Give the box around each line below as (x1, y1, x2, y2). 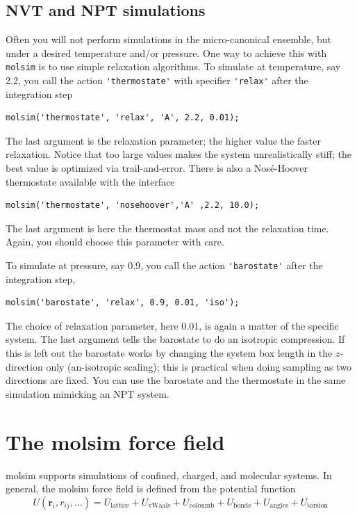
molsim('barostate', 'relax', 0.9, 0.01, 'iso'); (6, 298, 240, 308)
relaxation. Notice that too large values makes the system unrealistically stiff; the (6, 147, 351, 161)
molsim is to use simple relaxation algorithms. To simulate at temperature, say (6, 59, 341, 74)
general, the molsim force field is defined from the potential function (6, 481, 296, 496)
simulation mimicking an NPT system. (6, 386, 169, 401)
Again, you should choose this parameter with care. (6, 234, 224, 249)
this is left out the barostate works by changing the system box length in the (6, 346, 333, 360)
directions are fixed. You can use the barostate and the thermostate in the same (6, 373, 346, 387)
